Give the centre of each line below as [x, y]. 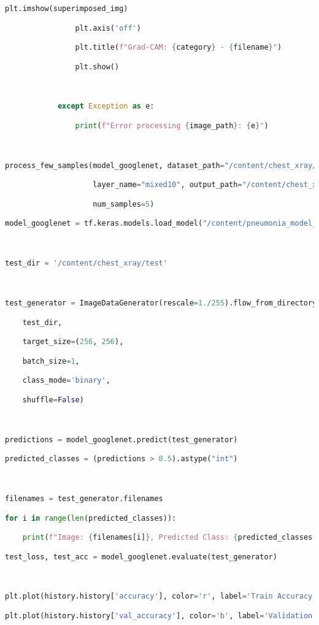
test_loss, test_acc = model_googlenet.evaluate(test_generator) [141, 557]
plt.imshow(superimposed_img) [67, 9]
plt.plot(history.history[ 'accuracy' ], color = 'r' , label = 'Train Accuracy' [161, 596]
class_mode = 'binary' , [66, 381]
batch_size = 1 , [51, 361]
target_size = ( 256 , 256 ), [73, 342]
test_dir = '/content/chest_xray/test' [86, 263]
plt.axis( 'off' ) [108, 28]
